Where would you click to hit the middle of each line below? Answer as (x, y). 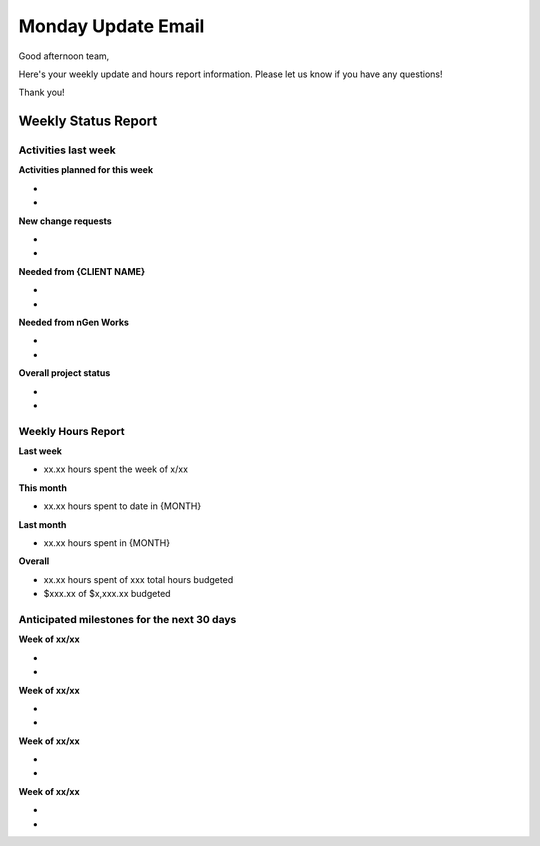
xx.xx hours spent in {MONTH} (106, 543)
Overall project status (64, 373)
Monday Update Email (111, 26)
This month (42, 487)
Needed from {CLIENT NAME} (82, 271)
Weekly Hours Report (71, 431)
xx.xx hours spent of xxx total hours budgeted (138, 579)
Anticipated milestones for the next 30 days (127, 619)
